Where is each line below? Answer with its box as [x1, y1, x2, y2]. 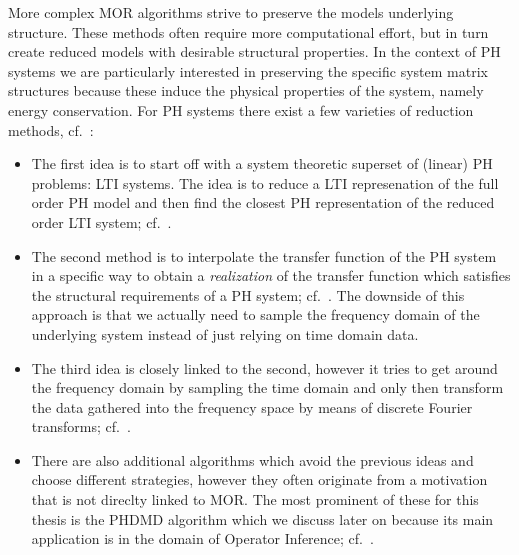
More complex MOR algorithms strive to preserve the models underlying [8, 2, 454, 22]
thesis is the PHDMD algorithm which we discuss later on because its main [31, 508, 494, 529]
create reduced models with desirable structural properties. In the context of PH [8, 41, 501, 62]
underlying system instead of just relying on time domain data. [31, 323, 419, 344]
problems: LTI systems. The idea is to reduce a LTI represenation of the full [31, 172, 499, 193]
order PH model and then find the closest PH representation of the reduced [31, 192, 495, 213]
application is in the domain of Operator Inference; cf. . [31, 528, 374, 549]
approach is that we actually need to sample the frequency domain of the [31, 304, 480, 325]
